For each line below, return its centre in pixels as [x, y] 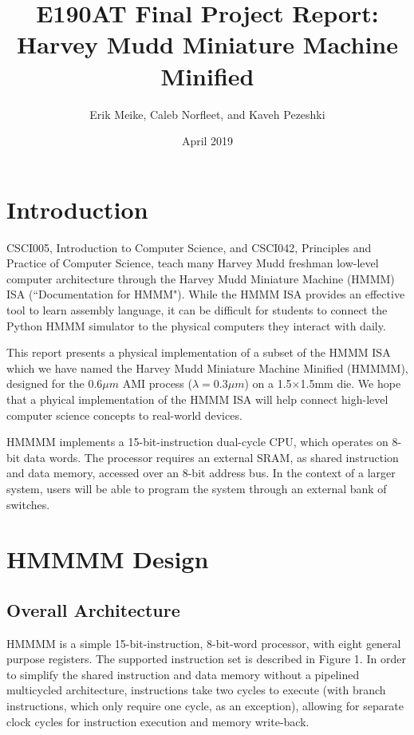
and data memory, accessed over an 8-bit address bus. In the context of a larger [201, 473]
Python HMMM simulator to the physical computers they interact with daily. [196, 325]
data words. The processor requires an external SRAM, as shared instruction [211, 457]
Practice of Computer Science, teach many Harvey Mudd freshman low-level [193, 263]
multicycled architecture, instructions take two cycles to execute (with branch [196, 690]
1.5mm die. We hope [351, 383]
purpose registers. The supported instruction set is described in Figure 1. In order [206, 659]
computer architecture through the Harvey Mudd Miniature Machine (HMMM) [201, 278]
